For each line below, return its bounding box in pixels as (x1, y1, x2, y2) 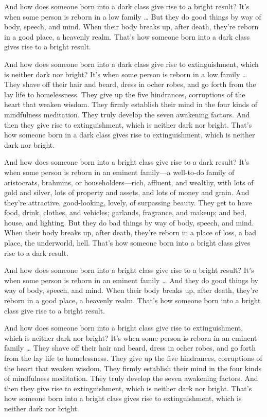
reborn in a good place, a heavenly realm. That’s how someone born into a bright (4, 295, 261, 306)
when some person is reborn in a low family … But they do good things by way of (4, 11, 261, 22)
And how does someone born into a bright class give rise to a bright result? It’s (4, 265, 254, 275)
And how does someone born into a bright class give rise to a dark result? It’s (4, 157, 250, 167)
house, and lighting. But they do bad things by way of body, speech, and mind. (4, 217, 254, 228)
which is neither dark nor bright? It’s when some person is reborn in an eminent (4, 332, 257, 343)
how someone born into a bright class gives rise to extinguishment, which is (4, 393, 242, 404)
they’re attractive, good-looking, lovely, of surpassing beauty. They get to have (4, 197, 252, 207)
